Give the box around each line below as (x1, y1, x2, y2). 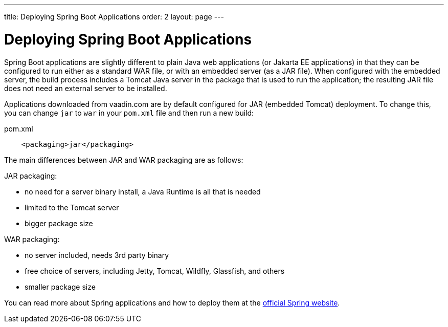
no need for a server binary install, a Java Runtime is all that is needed (25, 187, 261, 196)
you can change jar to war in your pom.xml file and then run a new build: (4, 108, 254, 117)
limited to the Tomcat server (25, 203, 119, 212)
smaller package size (25, 282, 96, 291)
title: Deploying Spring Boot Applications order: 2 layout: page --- (4, 12, 224, 21)
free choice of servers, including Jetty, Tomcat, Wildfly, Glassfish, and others (25, 266, 285, 275)
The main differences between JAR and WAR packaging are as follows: (4, 155, 243, 164)
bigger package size (25, 219, 93, 228)
